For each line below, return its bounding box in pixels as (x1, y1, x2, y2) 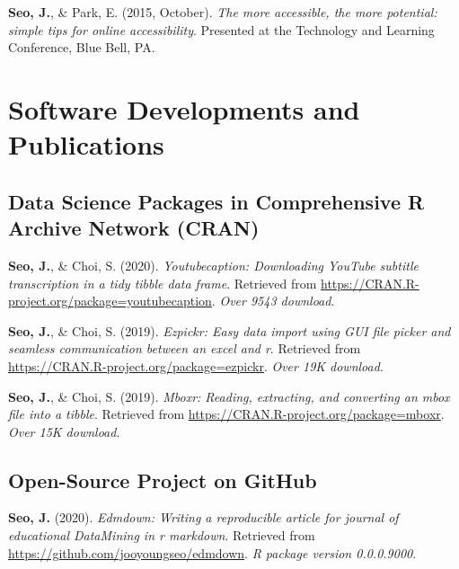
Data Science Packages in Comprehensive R (8, 187, 425, 215)
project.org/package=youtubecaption (8, 291, 212, 310)
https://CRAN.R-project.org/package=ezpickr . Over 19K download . (8, 356, 384, 375)
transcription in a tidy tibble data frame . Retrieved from (8, 273, 317, 292)
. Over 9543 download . (211, 291, 335, 310)
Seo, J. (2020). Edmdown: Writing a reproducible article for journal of (8, 508, 399, 527)
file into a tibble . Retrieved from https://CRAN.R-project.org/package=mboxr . (8, 405, 445, 423)
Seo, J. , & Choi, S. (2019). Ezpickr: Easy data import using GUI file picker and (8, 321, 451, 340)
